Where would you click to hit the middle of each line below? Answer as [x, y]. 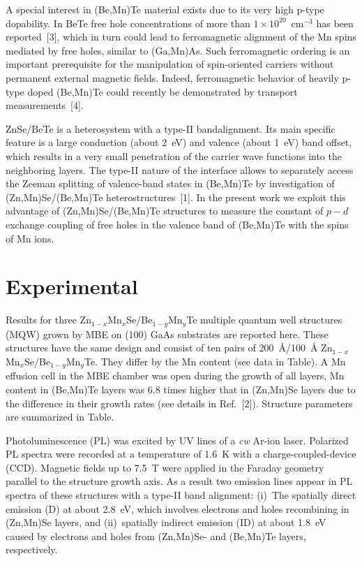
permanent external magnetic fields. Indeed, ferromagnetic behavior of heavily [172, 77]
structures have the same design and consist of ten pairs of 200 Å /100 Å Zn [169, 348]
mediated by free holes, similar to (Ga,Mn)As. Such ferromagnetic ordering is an [178, 50]
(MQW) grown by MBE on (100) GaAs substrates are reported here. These [167, 334]
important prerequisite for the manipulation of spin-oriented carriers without [170, 64]
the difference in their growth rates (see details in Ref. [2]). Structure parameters [179, 403]
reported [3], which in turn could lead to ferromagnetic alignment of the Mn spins [181, 37]
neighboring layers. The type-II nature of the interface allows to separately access [180, 169]
